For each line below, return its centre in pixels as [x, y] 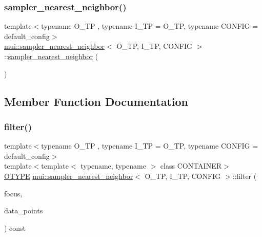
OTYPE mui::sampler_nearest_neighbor [69, 176]
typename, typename [113, 166]
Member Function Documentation [96, 101]
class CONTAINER [191, 166]
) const [15, 227]
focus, [13, 193]
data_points [24, 211]
